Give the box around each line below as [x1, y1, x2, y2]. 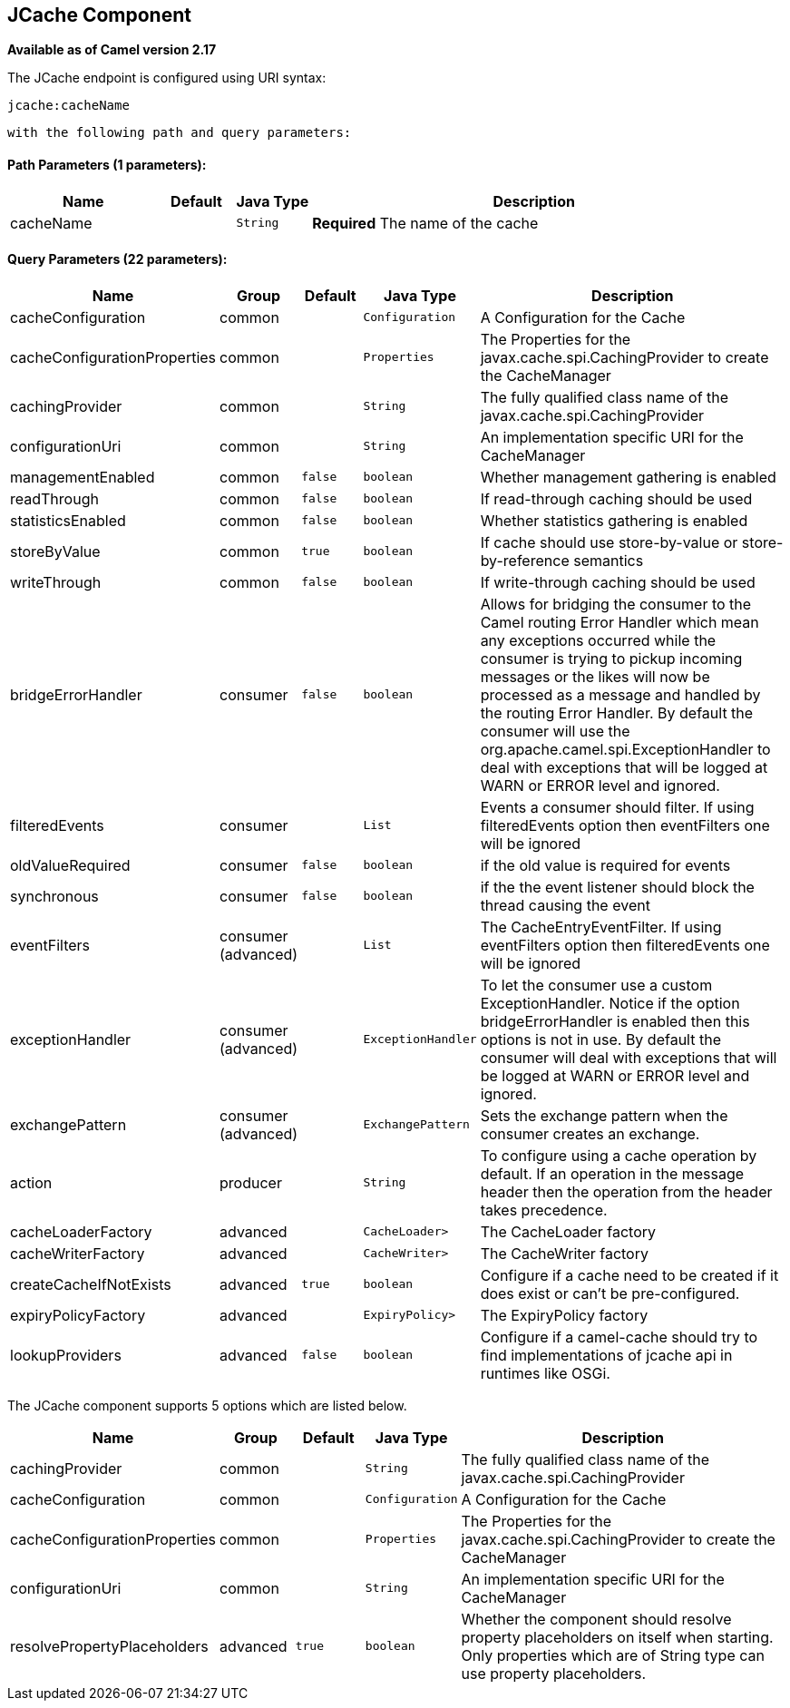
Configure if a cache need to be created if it [480, 1265, 779, 1284]
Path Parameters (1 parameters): [7, 157, 207, 173]
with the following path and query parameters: [7, 125, 352, 141]
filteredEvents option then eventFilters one [480, 815, 770, 834]
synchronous [10, 886, 99, 905]
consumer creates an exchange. [480, 1124, 700, 1143]
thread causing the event [480, 895, 650, 914]
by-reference [480, 551, 570, 570]
